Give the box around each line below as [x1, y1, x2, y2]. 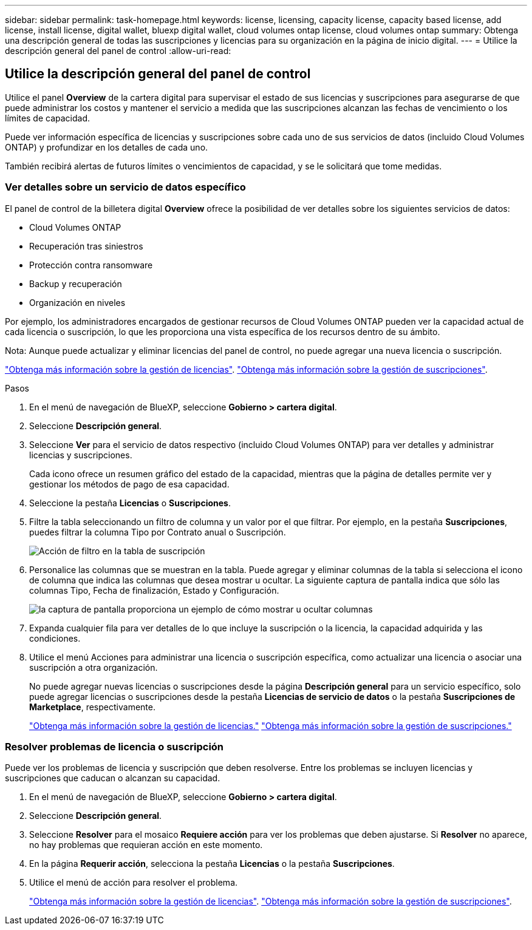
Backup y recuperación [29, 278, 122, 289]
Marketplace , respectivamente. [29, 701, 155, 712]
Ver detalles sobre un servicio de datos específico [5, 181, 246, 194]
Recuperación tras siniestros [29, 240, 143, 251]
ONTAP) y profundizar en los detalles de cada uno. [5, 141, 208, 152]
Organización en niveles [29, 297, 126, 308]
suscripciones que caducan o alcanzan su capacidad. [5, 773, 220, 784]
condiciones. [29, 633, 81, 643]
